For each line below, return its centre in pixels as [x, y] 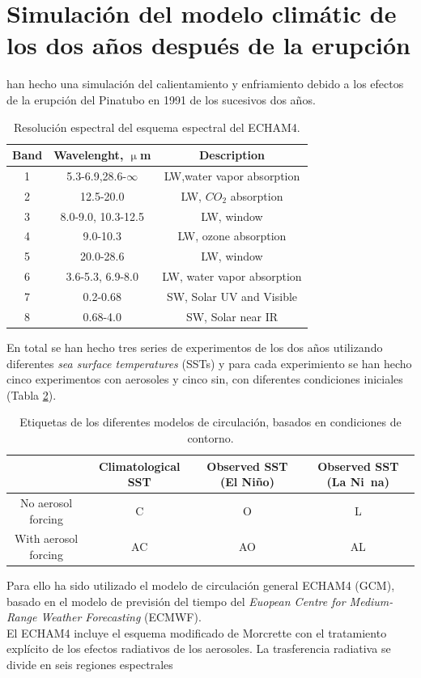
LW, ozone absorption [232, 236]
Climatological [139, 466]
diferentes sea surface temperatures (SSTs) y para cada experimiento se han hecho [209, 363]
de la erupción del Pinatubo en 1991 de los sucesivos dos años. [161, 99]
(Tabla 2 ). [32, 394]
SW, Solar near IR [232, 316]
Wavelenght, [89, 155]
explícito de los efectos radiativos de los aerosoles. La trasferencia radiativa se [199, 648]
